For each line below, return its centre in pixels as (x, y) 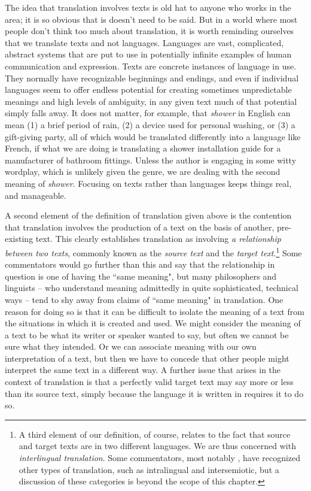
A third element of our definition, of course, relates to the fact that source (155, 434)
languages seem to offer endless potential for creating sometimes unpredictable (148, 90)
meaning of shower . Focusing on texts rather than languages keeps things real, (148, 183)
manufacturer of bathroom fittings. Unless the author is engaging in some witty (151, 160)
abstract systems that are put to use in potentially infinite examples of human (148, 54)
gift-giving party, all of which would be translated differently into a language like (153, 136)
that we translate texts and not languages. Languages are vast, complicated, (144, 42)
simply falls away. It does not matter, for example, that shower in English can (148, 113)
